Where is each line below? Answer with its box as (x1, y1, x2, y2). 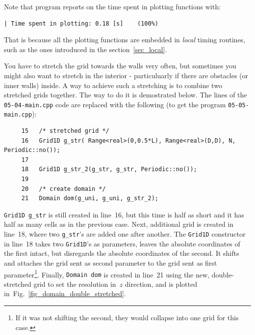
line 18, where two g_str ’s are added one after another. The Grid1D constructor (4, 229, 246, 239)
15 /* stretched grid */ (21, 127, 109, 135)
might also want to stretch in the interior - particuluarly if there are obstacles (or (4, 70, 248, 80)
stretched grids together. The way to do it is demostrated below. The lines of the (4, 90, 247, 100)
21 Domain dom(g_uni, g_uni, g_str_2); (21, 195, 158, 202)
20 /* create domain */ (21, 185, 106, 192)
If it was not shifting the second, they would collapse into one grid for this (15, 312, 239, 323)
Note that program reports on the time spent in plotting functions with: (4, 1, 221, 11)
